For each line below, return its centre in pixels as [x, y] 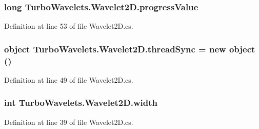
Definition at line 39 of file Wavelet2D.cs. [69, 122]
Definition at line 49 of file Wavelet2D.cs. [69, 79]
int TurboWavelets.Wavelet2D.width [81, 103]
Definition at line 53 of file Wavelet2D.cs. [69, 26]
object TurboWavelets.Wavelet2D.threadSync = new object [130, 49]
